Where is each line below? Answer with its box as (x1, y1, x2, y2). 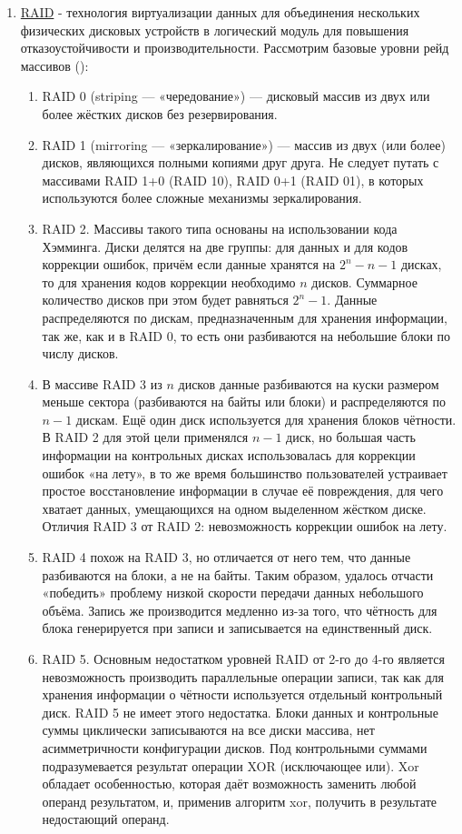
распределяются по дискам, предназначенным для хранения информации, (42, 307, 447, 327)
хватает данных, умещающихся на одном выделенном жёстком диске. (42, 498, 427, 517)
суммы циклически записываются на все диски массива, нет (42, 720, 375, 739)
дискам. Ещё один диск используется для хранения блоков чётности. (75, 409, 457, 428)
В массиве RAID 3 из (42, 374, 162, 393)
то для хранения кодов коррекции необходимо (42, 272, 296, 291)
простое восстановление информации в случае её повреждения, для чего (42, 481, 444, 500)
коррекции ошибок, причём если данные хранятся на (42, 255, 336, 274)
